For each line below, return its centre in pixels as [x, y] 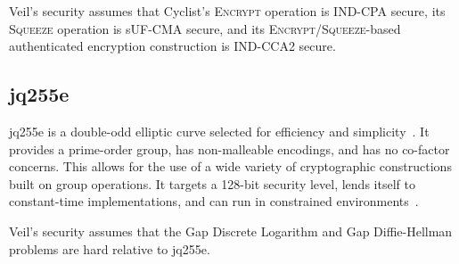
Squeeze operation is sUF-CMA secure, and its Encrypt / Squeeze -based [205, 28]
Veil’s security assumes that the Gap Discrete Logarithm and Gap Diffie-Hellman [231, 231]
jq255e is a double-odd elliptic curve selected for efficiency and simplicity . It [219, 131]
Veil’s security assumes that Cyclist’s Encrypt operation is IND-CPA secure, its [227, 11]
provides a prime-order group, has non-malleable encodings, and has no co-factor [229, 148]
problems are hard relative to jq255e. [110, 248]
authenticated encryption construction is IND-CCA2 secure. [172, 46]
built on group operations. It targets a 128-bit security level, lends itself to [212, 183]
